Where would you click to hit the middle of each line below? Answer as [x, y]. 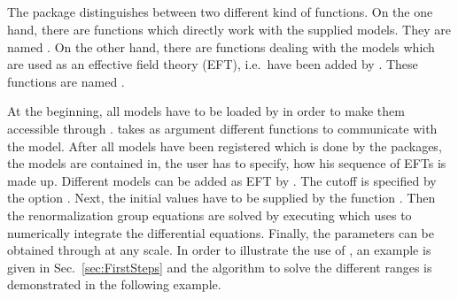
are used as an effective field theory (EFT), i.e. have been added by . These [213, 64]
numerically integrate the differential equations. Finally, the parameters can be [221, 232]
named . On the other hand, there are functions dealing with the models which [221, 46]
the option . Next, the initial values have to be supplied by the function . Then [221, 198]
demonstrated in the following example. [114, 284]
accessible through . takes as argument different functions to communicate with [222, 128]
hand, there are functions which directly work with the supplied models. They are [229, 29]
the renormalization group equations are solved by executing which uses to [210, 215]
